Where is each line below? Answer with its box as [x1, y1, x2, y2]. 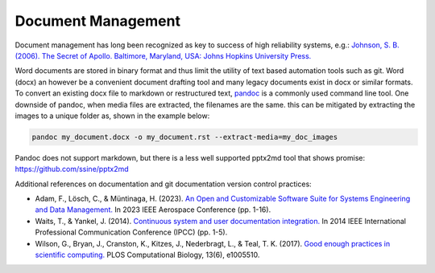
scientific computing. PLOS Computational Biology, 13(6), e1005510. [35, 250, 260, 259]
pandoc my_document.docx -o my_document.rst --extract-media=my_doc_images [31, 132, 338, 141]
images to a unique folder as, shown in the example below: [14, 111, 210, 120]
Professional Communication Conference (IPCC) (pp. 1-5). [35, 227, 228, 237]
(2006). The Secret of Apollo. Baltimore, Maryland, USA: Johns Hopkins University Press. [14, 51, 312, 60]
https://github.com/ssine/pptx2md [14, 165, 129, 174]
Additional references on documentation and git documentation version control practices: [14, 179, 312, 189]
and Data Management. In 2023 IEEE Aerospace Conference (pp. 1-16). [35, 205, 271, 214]
